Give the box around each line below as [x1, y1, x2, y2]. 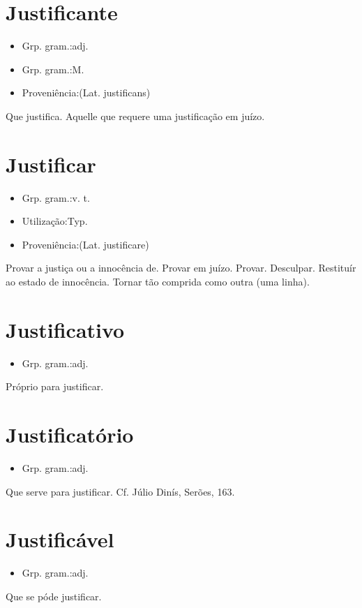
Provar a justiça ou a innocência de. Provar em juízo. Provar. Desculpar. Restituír [6, 260, 356, 275]
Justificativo [6, 315, 125, 343]
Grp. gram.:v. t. [22, 190, 90, 205]
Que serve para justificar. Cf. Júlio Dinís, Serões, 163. [6, 484, 235, 498]
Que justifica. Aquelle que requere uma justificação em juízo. [6, 108, 265, 123]
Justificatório [6, 420, 134, 449]
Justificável [6, 525, 114, 554]
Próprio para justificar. [6, 379, 104, 394]
